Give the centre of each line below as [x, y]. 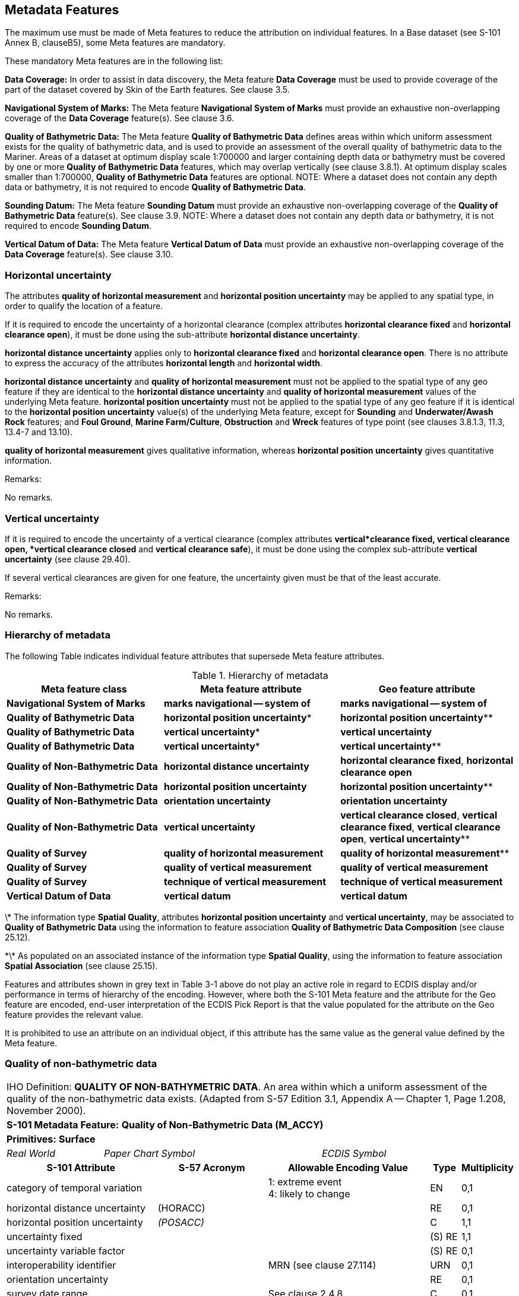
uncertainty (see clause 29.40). [68, 559]
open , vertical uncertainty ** [405, 839]
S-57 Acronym [212, 1168]
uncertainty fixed [45, 1237]
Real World [31, 1154]
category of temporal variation [75, 1188]
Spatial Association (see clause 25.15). [81, 965]
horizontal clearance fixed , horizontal [427, 760]
